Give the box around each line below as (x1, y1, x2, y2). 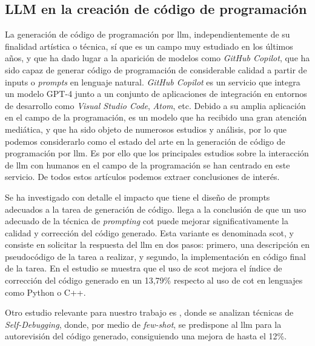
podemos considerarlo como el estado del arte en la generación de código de (5, 135, 285, 147)
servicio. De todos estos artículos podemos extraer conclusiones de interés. (5, 170, 280, 183)
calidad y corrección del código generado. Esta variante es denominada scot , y (5, 226, 294, 239)
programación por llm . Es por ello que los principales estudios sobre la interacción (5, 147, 309, 159)
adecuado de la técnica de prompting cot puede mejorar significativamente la (5, 215, 288, 227)
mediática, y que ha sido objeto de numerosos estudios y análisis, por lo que (5, 122, 287, 135)
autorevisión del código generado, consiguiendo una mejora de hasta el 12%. (5, 330, 287, 342)
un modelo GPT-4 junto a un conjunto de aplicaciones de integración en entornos (5, 87, 307, 100)
